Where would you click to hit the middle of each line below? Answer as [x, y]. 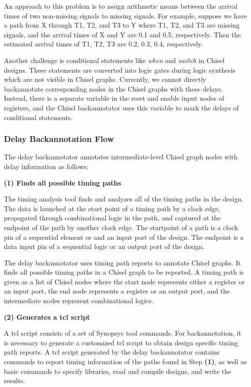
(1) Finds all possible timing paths [63, 182]
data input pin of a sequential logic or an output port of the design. [104, 246]
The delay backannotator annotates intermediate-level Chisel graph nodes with [121, 157]
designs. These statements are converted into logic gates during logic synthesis [120, 70]
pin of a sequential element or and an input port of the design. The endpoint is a [124, 237]
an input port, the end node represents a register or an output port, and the [117, 291]
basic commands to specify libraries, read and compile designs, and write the [118, 371]
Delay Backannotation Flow [59, 139]
